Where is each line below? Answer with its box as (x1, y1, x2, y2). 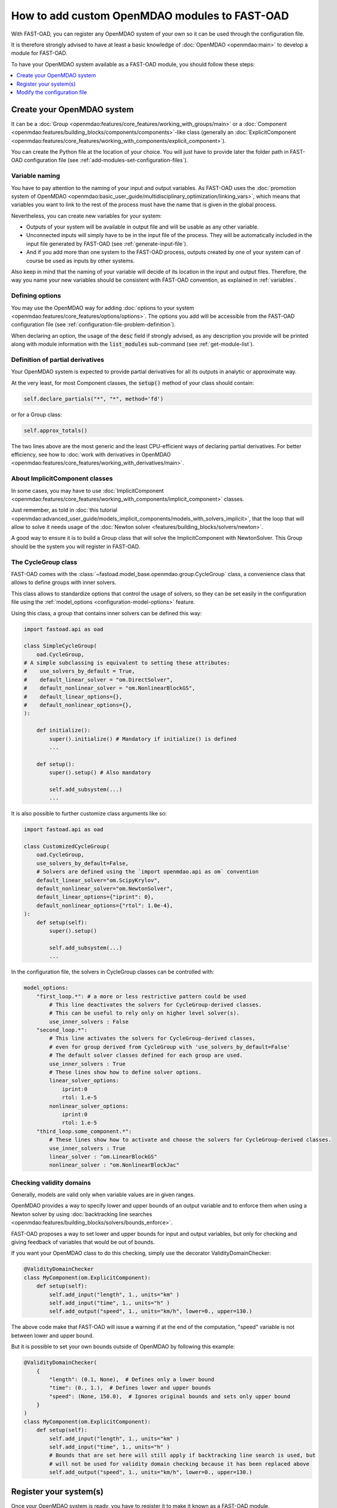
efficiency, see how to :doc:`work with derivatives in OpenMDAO (11, 451, 171, 458)
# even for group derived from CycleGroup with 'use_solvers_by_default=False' (49, 1044, 291, 1050)
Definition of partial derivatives (11, 355, 105, 364)
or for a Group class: (11, 411, 63, 418)
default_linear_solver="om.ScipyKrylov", (36, 876, 161, 884)
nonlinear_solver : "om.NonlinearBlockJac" (49, 1162, 180, 1168)
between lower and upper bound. (11, 1332, 94, 1339)
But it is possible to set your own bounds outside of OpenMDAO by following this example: (11, 1343, 235, 1351)
